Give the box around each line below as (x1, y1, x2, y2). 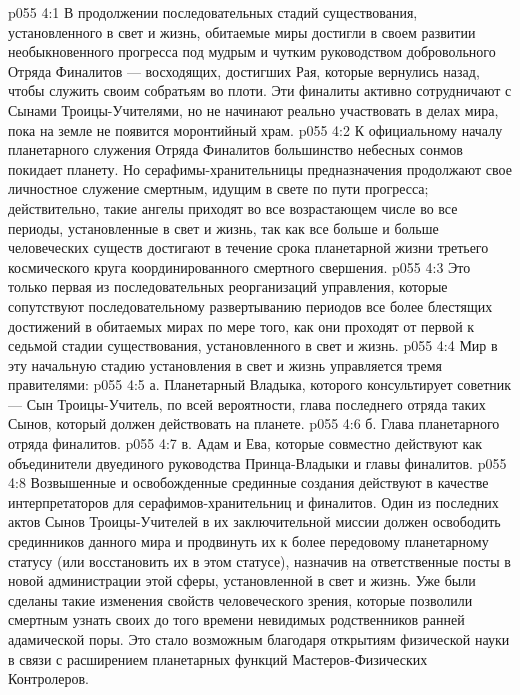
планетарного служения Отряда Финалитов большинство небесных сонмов (8, 139, 463, 160)
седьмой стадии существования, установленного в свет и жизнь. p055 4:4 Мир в (8, 335, 498, 356)
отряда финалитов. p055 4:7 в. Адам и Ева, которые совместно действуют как (8, 433, 483, 454)
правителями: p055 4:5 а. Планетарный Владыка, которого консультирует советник (8, 374, 512, 395)
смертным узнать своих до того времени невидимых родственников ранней (8, 609, 465, 630)
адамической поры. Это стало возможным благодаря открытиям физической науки (8, 629, 510, 649)
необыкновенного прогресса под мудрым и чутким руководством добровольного (8, 41, 496, 62)
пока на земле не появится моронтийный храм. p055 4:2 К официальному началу (8, 119, 503, 140)
